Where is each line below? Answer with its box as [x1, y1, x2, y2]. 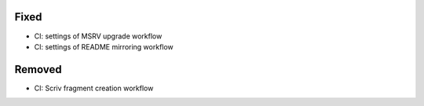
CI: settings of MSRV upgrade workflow [34, 31, 163, 41]
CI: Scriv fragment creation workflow [34, 83, 154, 93]
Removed [14, 63, 62, 76]
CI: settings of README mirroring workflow [34, 42, 174, 51]
